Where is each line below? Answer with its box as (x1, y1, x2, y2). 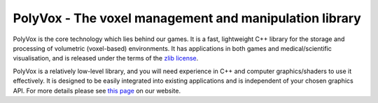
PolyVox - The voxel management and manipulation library (13, 10, 362, 26)
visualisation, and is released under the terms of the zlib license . (13, 54, 199, 63)
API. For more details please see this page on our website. (13, 86, 181, 95)
